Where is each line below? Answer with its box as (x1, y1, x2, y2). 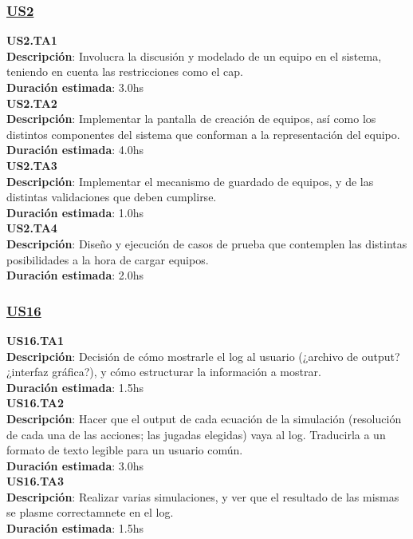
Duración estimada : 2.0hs (6, 267, 144, 283)
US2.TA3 (6, 157, 57, 173)
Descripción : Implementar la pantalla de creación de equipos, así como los (6, 110, 376, 127)
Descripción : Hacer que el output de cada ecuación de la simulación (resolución (6, 410, 402, 426)
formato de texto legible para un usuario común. (6, 442, 243, 458)
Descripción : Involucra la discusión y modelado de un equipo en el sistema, (6, 47, 382, 64)
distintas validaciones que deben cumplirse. (6, 188, 217, 205)
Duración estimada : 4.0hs (6, 141, 144, 158)
